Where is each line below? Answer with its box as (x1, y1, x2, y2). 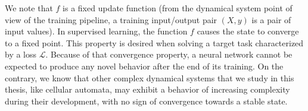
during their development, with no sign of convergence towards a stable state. (5, 94, 288, 107)
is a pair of (251, 13, 291, 26)
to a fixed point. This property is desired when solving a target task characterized (5, 36, 304, 49)
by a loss (5, 48, 37, 61)
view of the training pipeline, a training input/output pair (5, 13, 217, 26)
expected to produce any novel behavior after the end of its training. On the (5, 59, 284, 72)
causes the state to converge (197, 25, 299, 37)
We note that (5, 2, 53, 14)
